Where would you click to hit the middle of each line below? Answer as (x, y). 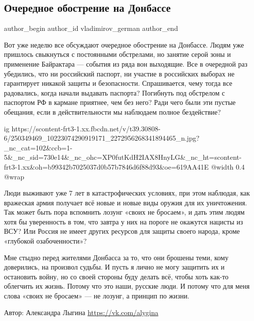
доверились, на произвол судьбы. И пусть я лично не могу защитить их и (114, 267)
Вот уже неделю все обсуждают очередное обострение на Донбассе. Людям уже (124, 44)
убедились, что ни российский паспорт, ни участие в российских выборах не (119, 73)
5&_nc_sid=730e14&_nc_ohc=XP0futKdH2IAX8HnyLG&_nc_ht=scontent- (123, 157)
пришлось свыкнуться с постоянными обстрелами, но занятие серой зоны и (117, 54)
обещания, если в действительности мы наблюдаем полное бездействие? (113, 111)
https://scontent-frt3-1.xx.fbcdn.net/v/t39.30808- (86, 128)
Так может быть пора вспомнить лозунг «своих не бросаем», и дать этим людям (124, 212)
